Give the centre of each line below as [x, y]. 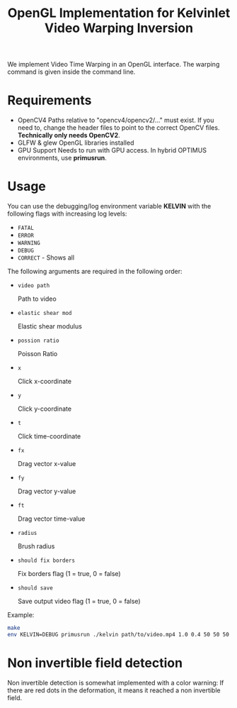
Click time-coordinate [49, 436]
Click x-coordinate [45, 382]
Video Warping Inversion [119, 28]
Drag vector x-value [47, 464]
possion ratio [38, 341]
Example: [21, 615]
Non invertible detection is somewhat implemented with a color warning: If [116, 682]
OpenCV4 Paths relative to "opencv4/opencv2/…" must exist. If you [116, 120]
